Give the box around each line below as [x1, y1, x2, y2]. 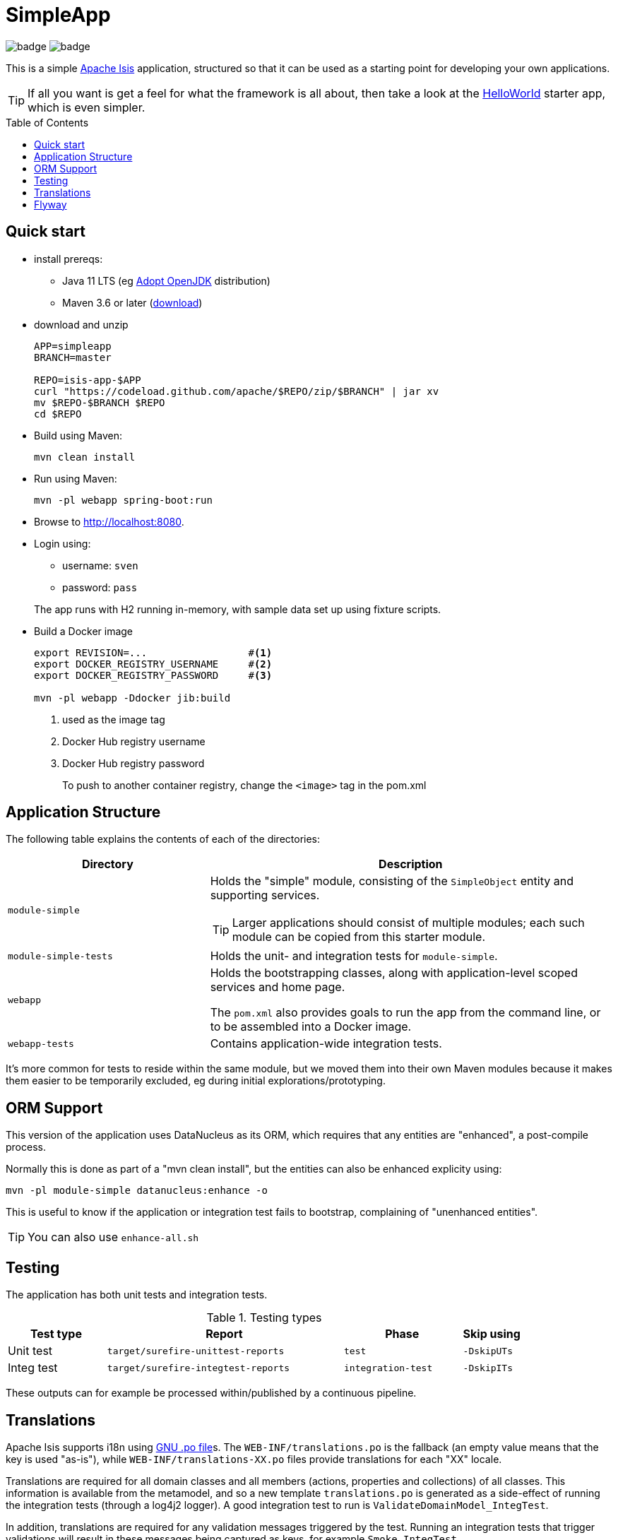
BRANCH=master [34, 351, 112, 363]
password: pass [62, 581, 138, 593]
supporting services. [210, 888, 320, 903]
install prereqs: [34, 252, 103, 265]
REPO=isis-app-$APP [34, 374, 141, 386]
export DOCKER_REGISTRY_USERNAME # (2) [34, 658, 273, 670]
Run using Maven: [34, 472, 117, 485]
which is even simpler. [28, 100, 145, 114]
